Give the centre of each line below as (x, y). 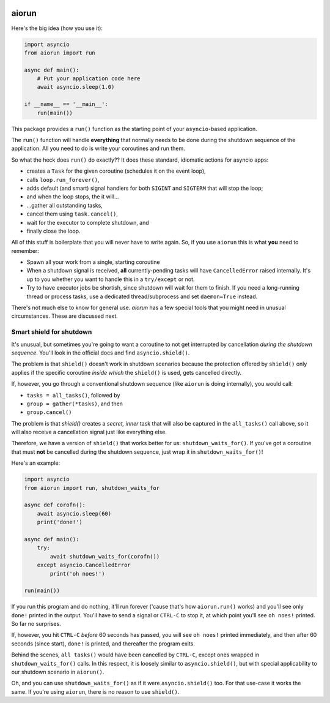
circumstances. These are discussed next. (65, 316)
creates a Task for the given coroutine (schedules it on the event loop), (116, 171)
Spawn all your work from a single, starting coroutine (93, 262)
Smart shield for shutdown (52, 332)
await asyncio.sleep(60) (74, 513)
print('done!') (60, 522)
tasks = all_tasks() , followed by (73, 395)
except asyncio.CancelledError (84, 565)
